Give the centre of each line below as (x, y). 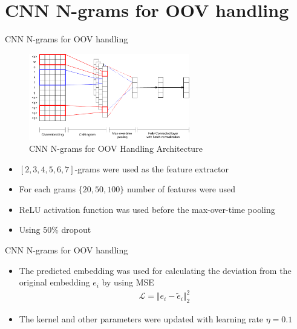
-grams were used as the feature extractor (152, 168)
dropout (76, 230)
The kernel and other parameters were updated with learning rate (141, 319)
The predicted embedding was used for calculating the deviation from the (155, 270)
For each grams (47, 189)
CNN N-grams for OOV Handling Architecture (116, 148)
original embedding (54, 282)
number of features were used (181, 189)
